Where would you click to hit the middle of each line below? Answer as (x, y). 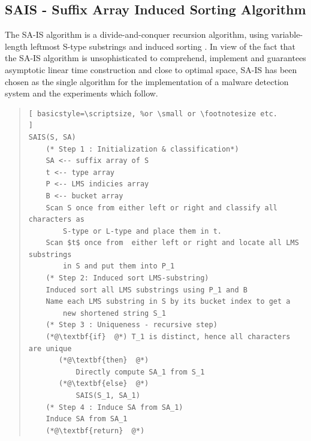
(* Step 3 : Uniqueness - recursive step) (132, 325)
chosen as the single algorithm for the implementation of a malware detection (147, 81)
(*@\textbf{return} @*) (95, 431)
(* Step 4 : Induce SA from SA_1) (114, 407)
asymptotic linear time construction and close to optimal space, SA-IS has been (151, 69)
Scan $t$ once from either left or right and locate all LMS (172, 243)
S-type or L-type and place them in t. (142, 231)
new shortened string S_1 (114, 313)
